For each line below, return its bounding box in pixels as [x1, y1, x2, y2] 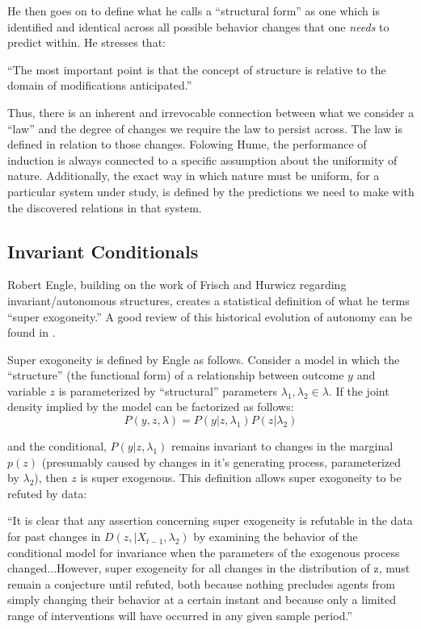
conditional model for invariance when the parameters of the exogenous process [7, 543, 400, 560]
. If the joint [328, 382, 389, 399]
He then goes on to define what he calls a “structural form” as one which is [7, 2, 380, 19]
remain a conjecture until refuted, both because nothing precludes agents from [7, 575, 395, 592]
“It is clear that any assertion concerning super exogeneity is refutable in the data [7, 512, 413, 529]
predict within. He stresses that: [7, 34, 166, 51]
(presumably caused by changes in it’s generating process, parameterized [41, 453, 402, 470]
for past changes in [7, 528, 101, 545]
